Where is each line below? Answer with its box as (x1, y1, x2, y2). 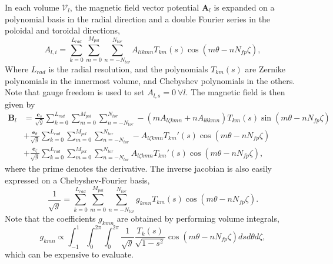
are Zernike (245, 62, 286, 75)
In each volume (5, 1, 59, 13)
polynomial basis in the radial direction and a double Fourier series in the (5, 12, 271, 25)
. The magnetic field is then (185, 86, 285, 98)
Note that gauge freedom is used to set (5, 86, 145, 98)
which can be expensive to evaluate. (5, 248, 134, 260)
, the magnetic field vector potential (69, 1, 199, 13)
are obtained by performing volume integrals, (116, 212, 279, 225)
